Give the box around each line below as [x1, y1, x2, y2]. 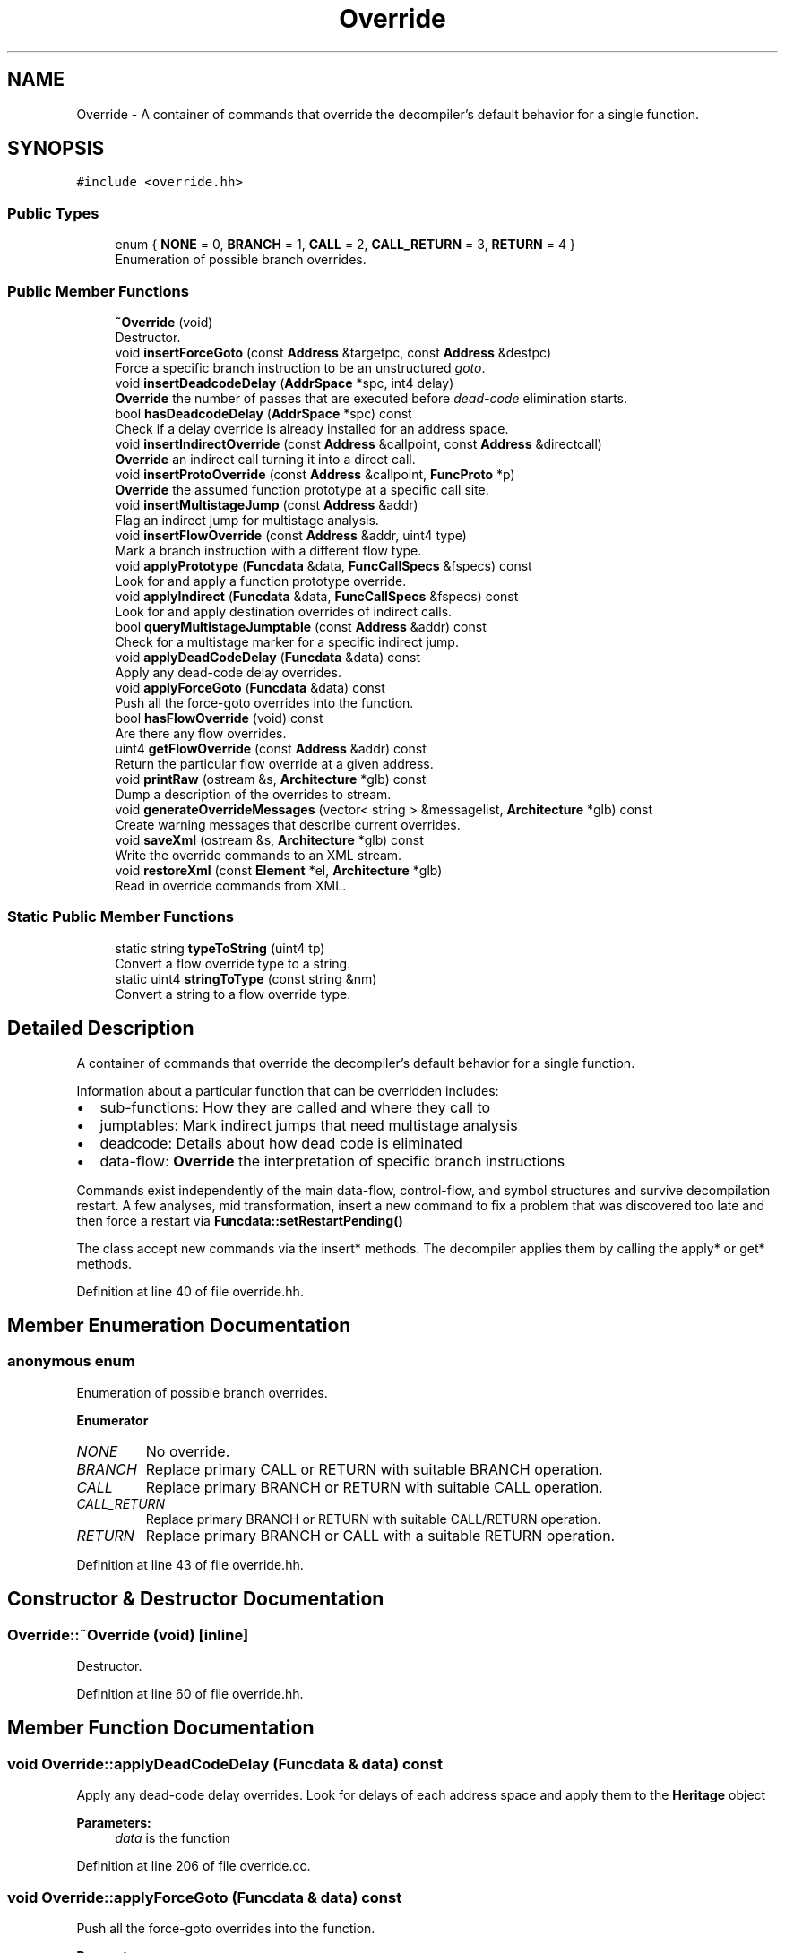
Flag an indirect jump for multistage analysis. [115, 512, 379, 528]
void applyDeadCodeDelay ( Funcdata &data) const [115, 649, 420, 665]
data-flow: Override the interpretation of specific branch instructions [99, 1151, 565, 1170]
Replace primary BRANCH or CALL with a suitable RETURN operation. [145, 1526, 616, 1544]
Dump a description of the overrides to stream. [115, 786, 392, 802]
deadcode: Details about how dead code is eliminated [99, 1133, 462, 1152]
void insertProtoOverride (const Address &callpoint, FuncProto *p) [115, 466, 515, 482]
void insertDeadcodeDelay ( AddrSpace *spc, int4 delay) [115, 374, 454, 391]
